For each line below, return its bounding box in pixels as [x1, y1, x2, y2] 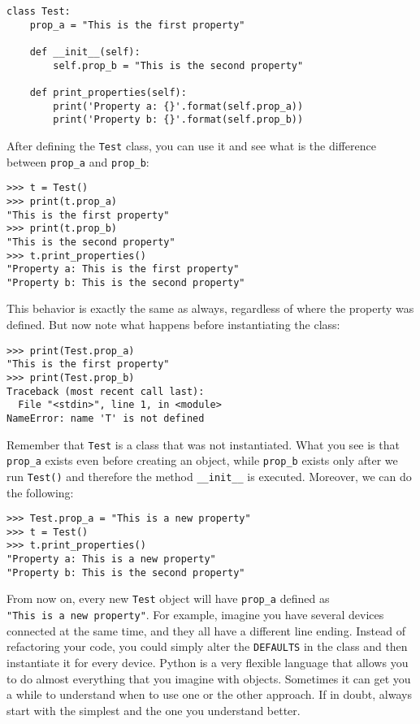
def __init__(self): [29, 46, 141, 58]
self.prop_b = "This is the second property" [53, 59, 304, 72]
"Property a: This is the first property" [6, 263, 240, 275]
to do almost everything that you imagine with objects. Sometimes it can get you [6, 670, 411, 687]
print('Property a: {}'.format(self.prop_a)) [53, 100, 304, 112]
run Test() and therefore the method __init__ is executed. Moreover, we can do [6, 467, 412, 484]
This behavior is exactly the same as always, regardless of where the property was [6, 300, 414, 317]
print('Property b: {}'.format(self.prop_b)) [53, 114, 304, 126]
